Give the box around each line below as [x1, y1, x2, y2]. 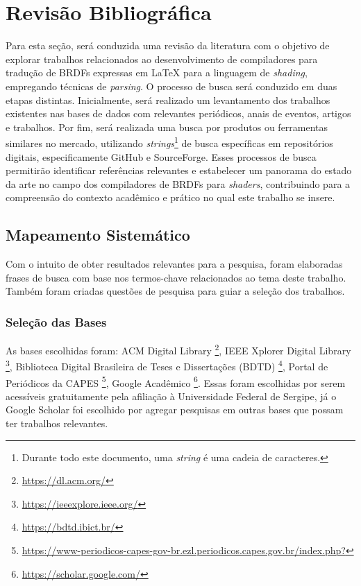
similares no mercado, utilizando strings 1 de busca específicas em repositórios [6, 134, 333, 150]
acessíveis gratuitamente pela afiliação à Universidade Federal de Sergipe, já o [6, 388, 337, 403]
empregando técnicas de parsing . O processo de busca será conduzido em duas [6, 78, 337, 93]
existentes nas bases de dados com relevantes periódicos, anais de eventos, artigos [6, 106, 351, 121]
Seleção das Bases [6, 313, 107, 330]
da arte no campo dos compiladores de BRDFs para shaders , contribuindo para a [6, 176, 351, 191]
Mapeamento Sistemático [6, 224, 190, 245]
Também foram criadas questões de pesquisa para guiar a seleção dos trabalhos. [6, 284, 345, 298]
